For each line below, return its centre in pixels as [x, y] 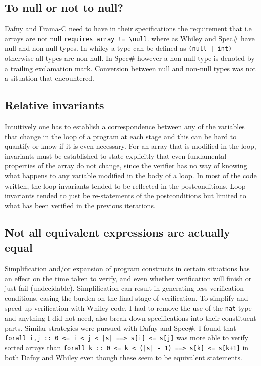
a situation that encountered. [49, 78]
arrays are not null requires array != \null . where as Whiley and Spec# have [130, 38]
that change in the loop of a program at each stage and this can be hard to [121, 136]
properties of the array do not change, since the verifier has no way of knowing [126, 166]
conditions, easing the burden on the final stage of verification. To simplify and [126, 298]
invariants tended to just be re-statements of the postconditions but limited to [125, 195]
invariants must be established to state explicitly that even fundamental [116, 156]
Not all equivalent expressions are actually [117, 232]
